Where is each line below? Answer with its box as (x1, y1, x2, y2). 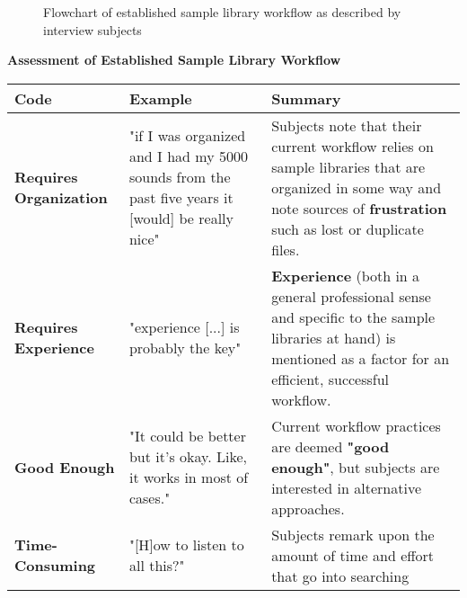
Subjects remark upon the (271, 523, 435, 545)
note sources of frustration (271, 197, 447, 219)
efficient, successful (271, 368, 390, 389)
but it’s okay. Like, (128, 446, 247, 468)
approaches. (271, 497, 345, 519)
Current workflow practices (271, 415, 441, 436)
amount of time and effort (271, 544, 435, 566)
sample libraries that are (271, 156, 426, 177)
